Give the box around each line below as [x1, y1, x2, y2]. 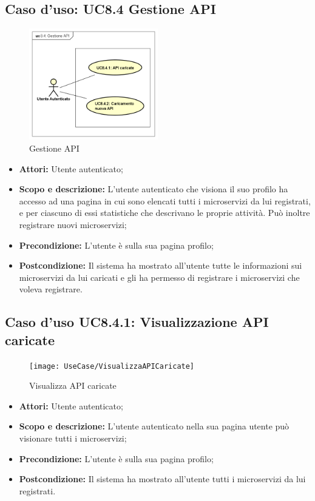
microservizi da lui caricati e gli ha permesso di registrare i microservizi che [19, 271, 300, 283]
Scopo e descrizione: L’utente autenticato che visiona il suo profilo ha [19, 183, 288, 195]
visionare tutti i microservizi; [19, 432, 127, 445]
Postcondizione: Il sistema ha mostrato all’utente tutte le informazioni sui [19, 259, 302, 272]
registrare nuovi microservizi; [19, 218, 127, 231]
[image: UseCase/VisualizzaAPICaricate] [29, 361, 195, 371]
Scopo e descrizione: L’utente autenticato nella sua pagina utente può [19, 420, 290, 432]
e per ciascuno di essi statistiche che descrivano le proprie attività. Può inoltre [19, 206, 310, 219]
